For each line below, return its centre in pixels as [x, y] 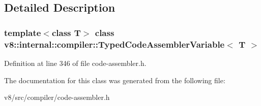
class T [66, 32]
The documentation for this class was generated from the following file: [115, 80]
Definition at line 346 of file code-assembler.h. [75, 63]
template [23, 32]
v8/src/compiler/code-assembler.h [57, 97]
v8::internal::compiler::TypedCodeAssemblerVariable [114, 44]
